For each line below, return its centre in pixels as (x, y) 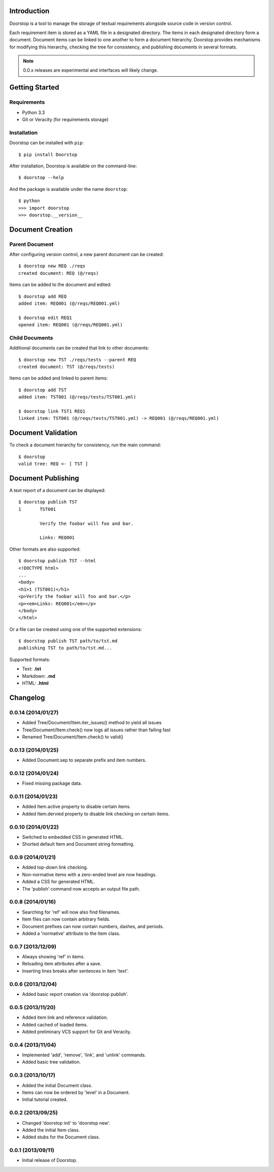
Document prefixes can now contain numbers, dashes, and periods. (93, 926)
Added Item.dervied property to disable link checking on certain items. (96, 814)
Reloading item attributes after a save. (62, 964)
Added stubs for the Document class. (61, 1137)
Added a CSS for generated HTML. (59, 882)
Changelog (27, 697)
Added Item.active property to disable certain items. (77, 807)
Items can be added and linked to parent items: (59, 378)
